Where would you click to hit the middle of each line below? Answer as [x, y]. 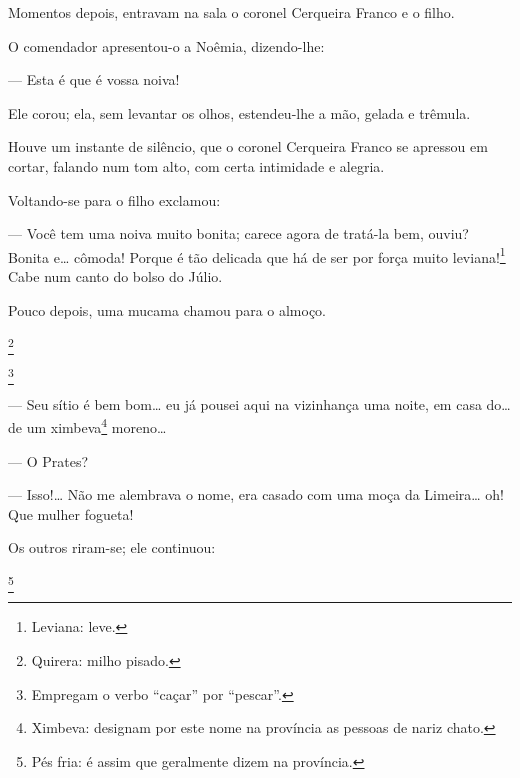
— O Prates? [48, 460]
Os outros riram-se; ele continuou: [112, 547]
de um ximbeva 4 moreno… [87, 426]
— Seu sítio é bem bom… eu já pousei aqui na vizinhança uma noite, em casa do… [259, 403]
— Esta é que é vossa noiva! [94, 79]
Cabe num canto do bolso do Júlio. [115, 276]
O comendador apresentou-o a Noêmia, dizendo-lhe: [166, 45]
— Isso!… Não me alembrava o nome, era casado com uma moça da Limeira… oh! [256, 494]
